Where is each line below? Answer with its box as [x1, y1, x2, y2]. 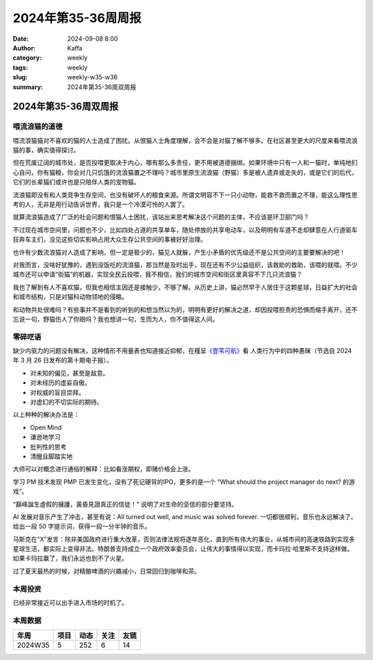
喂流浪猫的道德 [12, 122, 63, 131]
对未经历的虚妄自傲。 [30, 378, 91, 387]
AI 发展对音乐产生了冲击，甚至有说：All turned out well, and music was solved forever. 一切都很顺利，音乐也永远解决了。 [12, 512, 357, 521]
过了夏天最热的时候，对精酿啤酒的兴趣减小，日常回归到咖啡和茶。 [12, 567, 200, 575]
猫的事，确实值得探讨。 [12, 146, 79, 155]
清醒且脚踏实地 [30, 452, 73, 460]
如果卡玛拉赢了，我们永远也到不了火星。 [12, 554, 128, 563]
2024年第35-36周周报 [12, 10, 142, 26]
